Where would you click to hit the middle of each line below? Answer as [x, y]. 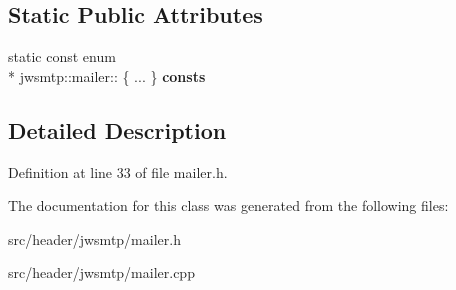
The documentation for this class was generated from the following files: [228, 205]
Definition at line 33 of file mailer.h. [118, 171]
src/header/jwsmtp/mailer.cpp [101, 272]
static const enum [62, 56]
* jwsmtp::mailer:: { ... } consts [107, 75]
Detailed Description [117, 129]
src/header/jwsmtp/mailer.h [94, 238]
